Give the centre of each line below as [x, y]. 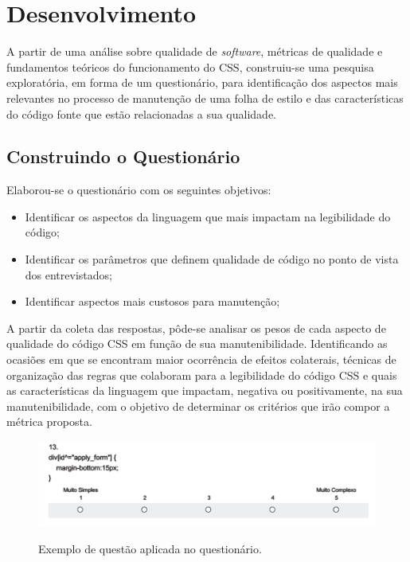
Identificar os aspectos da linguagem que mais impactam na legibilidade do [208, 216]
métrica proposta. [49, 421]
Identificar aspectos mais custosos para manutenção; [152, 301]
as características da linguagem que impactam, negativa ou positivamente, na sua [205, 390]
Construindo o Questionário [123, 156]
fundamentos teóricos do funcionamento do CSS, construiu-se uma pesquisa [190, 66]
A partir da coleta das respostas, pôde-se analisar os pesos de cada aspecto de [196, 328]
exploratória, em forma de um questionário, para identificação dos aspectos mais [202, 82]
